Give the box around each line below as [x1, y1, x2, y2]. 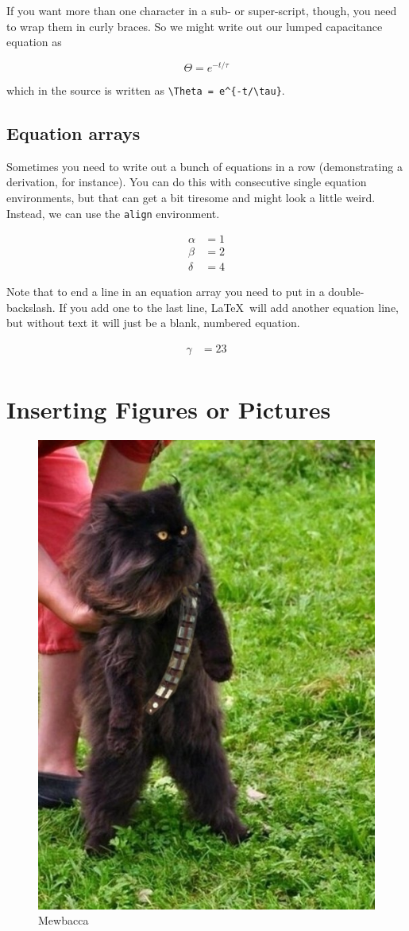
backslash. [6, 298, 56, 315]
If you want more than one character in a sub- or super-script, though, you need [6, 2, 397, 18]
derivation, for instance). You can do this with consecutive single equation [6, 173, 367, 190]
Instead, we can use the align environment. [6, 205, 220, 221]
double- [328, 283, 365, 300]
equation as [6, 33, 62, 50]
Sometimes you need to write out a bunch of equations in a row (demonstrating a [6, 158, 403, 174]
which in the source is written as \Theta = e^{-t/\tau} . [6, 81, 285, 98]
